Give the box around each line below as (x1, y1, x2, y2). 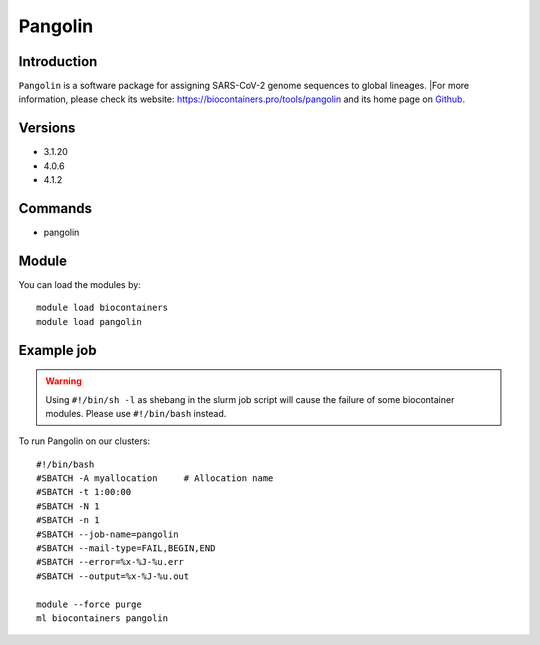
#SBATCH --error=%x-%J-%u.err (36, 556, 185, 568)
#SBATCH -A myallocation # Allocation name (36, 473, 274, 484)
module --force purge (36, 598, 142, 610)
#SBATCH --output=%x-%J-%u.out (36, 570, 190, 582)
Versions (18, 120, 76, 137)
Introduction (18, 53, 98, 70)
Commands (18, 200, 93, 217)
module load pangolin (36, 316, 142, 327)
